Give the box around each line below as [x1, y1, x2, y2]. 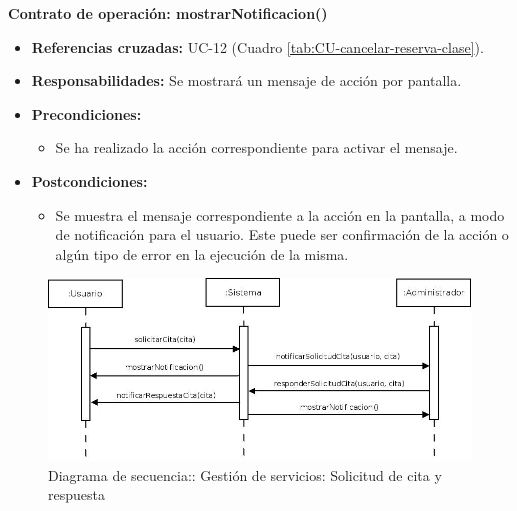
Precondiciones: [31, 103, 142, 124]
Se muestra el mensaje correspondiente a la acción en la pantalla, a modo [55, 204, 505, 225]
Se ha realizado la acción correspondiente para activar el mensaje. [55, 137, 458, 158]
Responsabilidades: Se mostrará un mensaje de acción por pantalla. [31, 70, 462, 91]
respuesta [48, 484, 105, 505]
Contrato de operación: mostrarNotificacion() [8, 3, 328, 23]
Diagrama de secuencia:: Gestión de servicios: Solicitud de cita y [48, 464, 442, 485]
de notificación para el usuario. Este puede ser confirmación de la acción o [55, 224, 509, 245]
